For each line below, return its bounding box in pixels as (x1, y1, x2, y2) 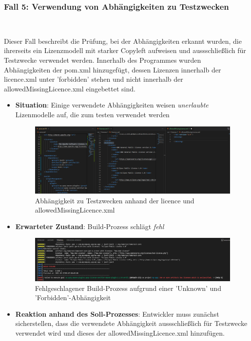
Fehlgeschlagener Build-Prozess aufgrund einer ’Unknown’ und (35, 283, 221, 293)
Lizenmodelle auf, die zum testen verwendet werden (15, 109, 170, 119)
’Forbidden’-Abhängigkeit (35, 292, 111, 303)
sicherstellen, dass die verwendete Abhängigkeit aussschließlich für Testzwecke (15, 318, 248, 328)
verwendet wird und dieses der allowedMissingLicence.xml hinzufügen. (15, 327, 225, 338)
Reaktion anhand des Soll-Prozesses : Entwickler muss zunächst (15, 308, 219, 319)
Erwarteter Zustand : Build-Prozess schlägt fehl (15, 221, 164, 231)
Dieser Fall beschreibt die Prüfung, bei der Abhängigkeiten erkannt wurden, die (4, 36, 242, 46)
